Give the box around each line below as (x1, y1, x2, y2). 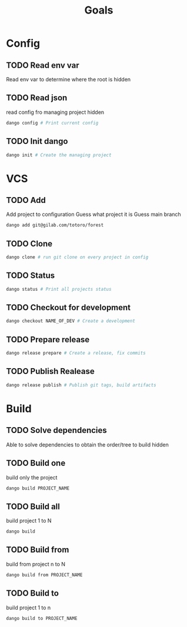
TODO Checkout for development (6, 303, 131, 313)
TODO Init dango (6, 136, 68, 146)
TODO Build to (6, 588, 59, 599)
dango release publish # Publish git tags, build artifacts (6, 382, 157, 388)
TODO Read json (6, 93, 68, 103)
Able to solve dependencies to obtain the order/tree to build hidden (6, 441, 169, 448)
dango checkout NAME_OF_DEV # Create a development (6, 318, 135, 324)
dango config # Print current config (6, 120, 99, 126)
